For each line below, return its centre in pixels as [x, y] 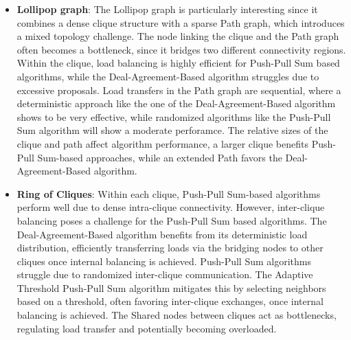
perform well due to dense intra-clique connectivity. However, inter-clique [171, 207]
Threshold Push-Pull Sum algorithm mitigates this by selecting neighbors [171, 287]
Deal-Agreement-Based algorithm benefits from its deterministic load [162, 234]
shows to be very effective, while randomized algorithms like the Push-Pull [174, 116]
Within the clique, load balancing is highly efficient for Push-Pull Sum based [178, 63]
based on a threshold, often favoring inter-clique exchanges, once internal [170, 301]
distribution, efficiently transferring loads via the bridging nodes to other [170, 248]
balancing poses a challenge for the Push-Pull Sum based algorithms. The [172, 220]
